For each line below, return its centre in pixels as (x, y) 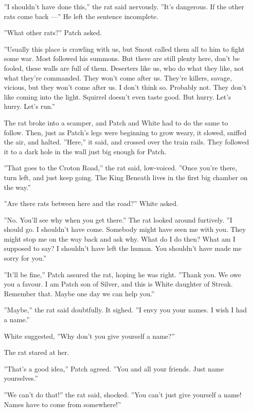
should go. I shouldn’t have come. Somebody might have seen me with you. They (125, 229)
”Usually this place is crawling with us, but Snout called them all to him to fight (124, 49)
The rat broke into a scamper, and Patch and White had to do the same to (116, 122)
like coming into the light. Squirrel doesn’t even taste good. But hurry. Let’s (117, 96)
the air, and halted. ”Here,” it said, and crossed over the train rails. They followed (126, 142)
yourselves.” (21, 378)
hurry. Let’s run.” (30, 106)
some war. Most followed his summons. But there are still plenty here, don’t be (122, 58)
